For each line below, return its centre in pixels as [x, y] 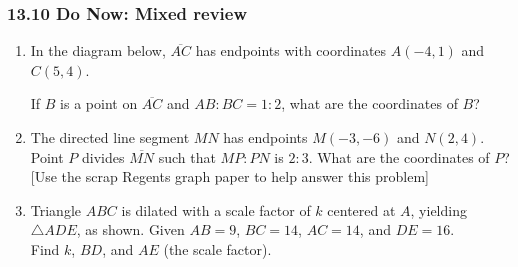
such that [187, 156]
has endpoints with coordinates [291, 50]
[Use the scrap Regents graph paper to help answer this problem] [229, 176]
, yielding [438, 209]
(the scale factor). [217, 248]
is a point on [99, 103]
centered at [361, 209]
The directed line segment [110, 137]
